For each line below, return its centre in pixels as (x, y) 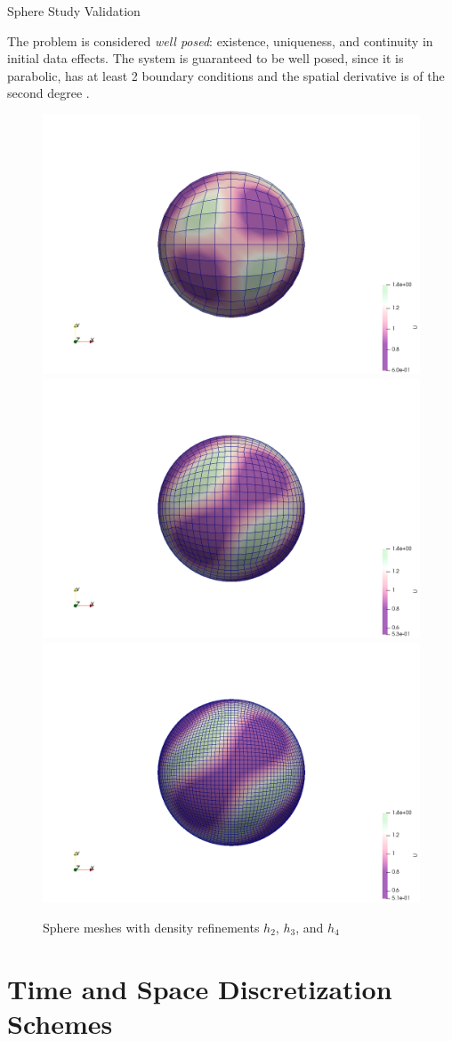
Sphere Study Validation (74, 11)
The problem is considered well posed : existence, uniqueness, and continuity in (220, 40)
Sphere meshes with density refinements (151, 927)
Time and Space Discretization (200, 988)
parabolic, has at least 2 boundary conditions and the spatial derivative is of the (226, 75)
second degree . (48, 93)
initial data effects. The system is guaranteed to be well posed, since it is (206, 58)
